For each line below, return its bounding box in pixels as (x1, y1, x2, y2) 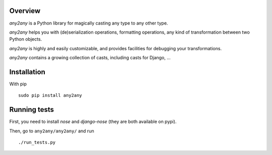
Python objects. (9, 36, 42, 42)
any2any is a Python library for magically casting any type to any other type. (9, 20, 168, 26)
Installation (9, 68, 45, 76)
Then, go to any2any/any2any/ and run (9, 128, 94, 134)
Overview (9, 7, 41, 15)
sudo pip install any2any (18, 93, 83, 98)
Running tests (9, 105, 54, 114)
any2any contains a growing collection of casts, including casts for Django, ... (9, 55, 171, 61)
